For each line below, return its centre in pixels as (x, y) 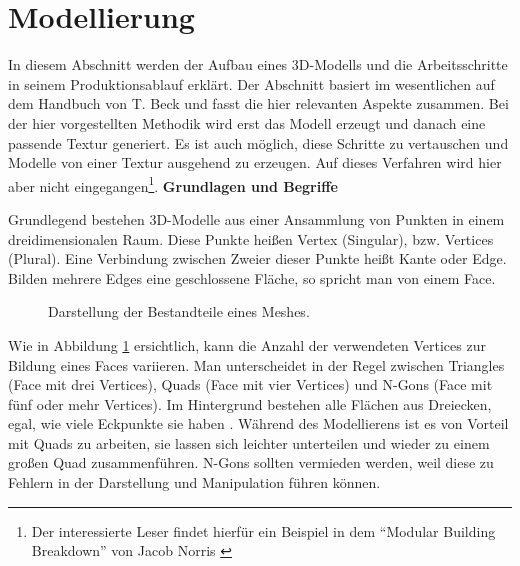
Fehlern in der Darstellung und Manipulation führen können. (194, 482)
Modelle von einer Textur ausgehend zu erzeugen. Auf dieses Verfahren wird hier (255, 162)
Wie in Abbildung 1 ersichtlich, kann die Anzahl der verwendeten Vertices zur (247, 344)
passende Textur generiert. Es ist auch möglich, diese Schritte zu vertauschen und (258, 142)
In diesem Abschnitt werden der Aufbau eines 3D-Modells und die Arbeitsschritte (258, 64)
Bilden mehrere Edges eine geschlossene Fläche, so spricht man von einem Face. (252, 277)
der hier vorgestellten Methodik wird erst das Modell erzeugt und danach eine (247, 122)
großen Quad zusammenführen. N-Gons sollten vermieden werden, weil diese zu (251, 462)
